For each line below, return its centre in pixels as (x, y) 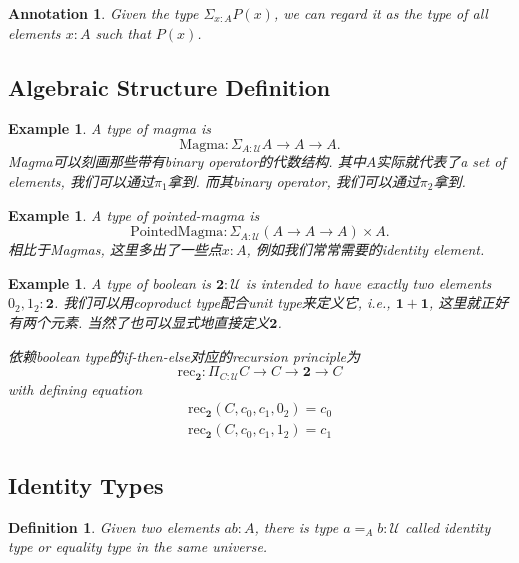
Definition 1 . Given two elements (114, 526)
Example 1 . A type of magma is (110, 128)
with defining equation (75, 388)
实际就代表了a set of (441, 161)
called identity (448, 526)
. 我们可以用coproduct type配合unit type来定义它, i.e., (222, 302)
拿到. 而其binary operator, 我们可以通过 (293, 181)
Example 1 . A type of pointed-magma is (134, 214)
